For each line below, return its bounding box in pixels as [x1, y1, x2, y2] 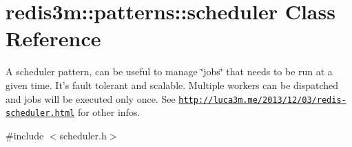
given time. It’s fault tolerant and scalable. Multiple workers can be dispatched [6, 77, 339, 92]
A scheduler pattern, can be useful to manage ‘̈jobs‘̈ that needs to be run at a [6, 64, 333, 79]
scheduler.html [6, 108, 75, 119]
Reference [6, 24, 101, 52]
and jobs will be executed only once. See [6, 91, 176, 106]
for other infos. [77, 105, 141, 119]
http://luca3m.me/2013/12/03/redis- [178, 95, 346, 105]
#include [6, 128, 44, 142]
